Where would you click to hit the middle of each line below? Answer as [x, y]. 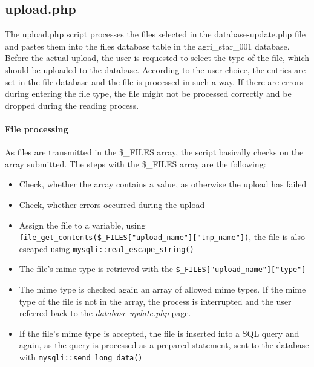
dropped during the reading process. [72, 105]
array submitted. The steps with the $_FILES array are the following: [136, 164]
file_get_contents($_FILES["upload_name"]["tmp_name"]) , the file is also [162, 237]
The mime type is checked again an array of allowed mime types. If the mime [162, 289]
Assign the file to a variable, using [82, 225]
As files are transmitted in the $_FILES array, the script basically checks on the [154, 152]
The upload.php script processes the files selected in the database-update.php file [155, 34]
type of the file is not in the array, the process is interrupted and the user [155, 301]
